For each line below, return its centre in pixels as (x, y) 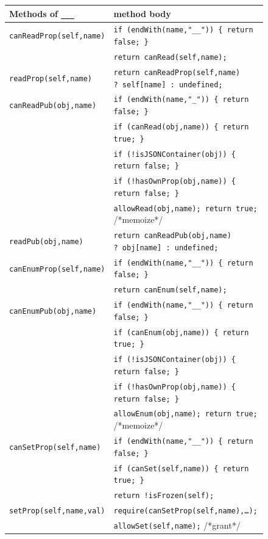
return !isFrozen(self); (164, 496)
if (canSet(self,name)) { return (181, 468)
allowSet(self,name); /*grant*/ (177, 525)
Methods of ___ (42, 13)
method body (142, 13)
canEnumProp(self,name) (57, 269)
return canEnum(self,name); (170, 290)
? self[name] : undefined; (168, 85)
